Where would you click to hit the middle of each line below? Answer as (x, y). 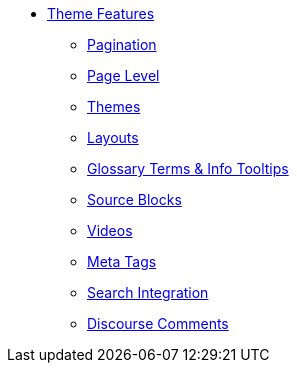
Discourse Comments (158, 323)
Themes (114, 106)
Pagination (122, 44)
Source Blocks (134, 199)
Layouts (113, 137)
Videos (110, 230)
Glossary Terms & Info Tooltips (188, 168)
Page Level (123, 75)
